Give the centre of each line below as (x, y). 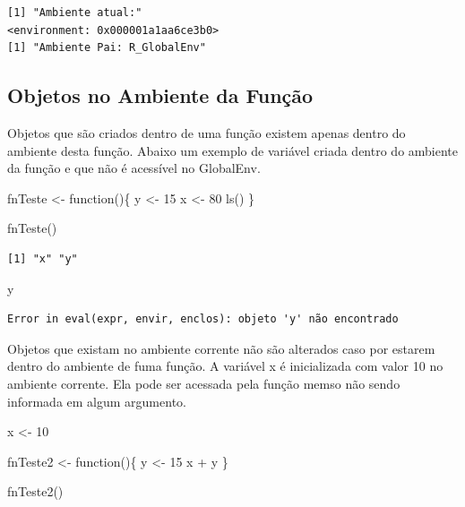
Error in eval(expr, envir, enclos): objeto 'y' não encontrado (203, 319)
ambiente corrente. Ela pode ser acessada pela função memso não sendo (204, 383)
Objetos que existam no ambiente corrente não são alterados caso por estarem (221, 348)
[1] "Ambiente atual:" (75, 13)
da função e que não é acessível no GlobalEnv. (134, 168)
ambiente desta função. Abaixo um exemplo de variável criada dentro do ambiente (233, 150)
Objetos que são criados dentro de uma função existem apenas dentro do (207, 132)
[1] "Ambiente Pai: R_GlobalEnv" (107, 48)
